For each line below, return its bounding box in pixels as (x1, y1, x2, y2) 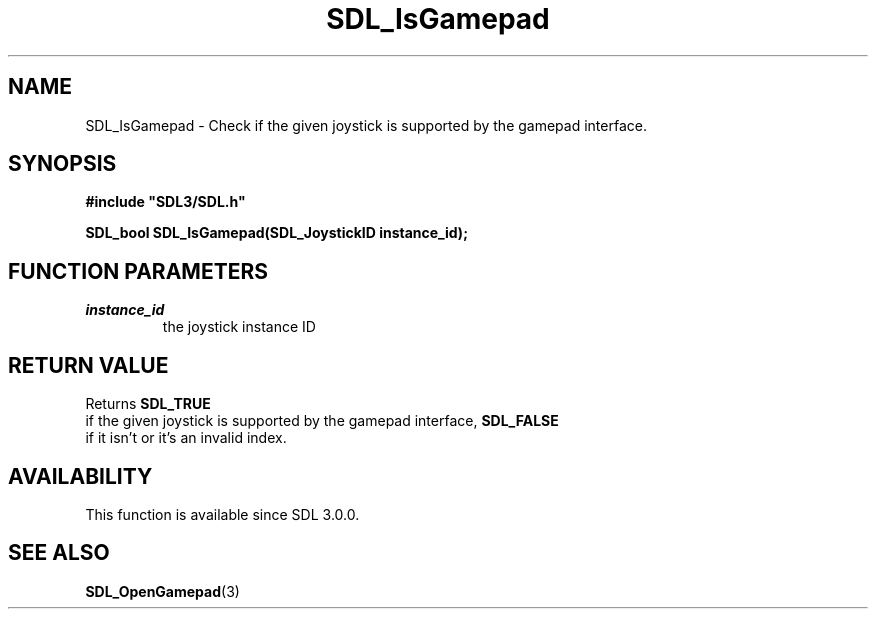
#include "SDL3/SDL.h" (85, 193, 246, 211)
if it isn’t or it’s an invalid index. (85, 429, 287, 447)
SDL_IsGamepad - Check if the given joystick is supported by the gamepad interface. (85, 116, 647, 134)
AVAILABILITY (8, 463, 153, 489)
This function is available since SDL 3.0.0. (85, 505, 360, 523)
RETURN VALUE (8, 352, 169, 378)
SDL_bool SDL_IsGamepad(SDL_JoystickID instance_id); (85, 224, 468, 242)
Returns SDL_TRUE (85, 395, 211, 413)
